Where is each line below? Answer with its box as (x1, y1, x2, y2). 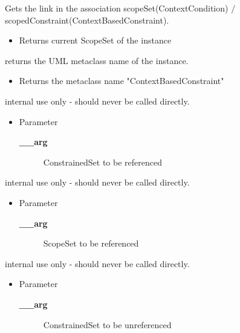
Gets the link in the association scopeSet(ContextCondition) (5, 2, 229, 14)
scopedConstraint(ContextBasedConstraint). (5, 13, 169, 26)
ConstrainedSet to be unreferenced (43, 318, 172, 331)
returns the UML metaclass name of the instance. (5, 54, 189, 66)
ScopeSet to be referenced (43, 237, 139, 250)
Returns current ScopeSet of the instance (19, 34, 172, 47)
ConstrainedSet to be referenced (43, 155, 162, 168)
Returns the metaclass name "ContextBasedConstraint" (19, 74, 224, 87)
